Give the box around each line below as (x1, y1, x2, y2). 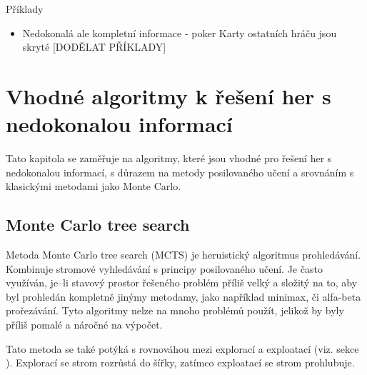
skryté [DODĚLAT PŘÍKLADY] (22, 39, 166, 54)
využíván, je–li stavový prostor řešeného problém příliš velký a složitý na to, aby (6, 275, 358, 290)
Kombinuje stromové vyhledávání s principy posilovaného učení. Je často (6, 261, 323, 276)
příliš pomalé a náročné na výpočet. (6, 317, 163, 332)
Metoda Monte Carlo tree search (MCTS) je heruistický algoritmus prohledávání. (6, 247, 361, 262)
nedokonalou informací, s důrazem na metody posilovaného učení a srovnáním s (6, 164, 354, 179)
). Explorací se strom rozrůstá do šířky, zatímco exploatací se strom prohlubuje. (6, 355, 355, 370)
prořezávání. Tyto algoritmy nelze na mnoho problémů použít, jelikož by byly (6, 303, 344, 318)
